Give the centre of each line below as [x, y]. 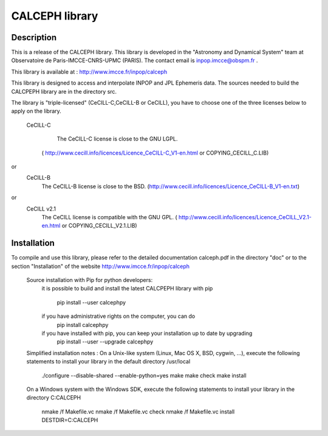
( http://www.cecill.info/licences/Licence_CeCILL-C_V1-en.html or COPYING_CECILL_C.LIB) [155, 153]
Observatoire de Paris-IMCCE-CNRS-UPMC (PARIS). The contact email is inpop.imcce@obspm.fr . [135, 60]
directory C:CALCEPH [54, 398]
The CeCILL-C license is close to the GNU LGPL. [117, 139]
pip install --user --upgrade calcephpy [105, 342]
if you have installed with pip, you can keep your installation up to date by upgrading [147, 333]
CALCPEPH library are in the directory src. [64, 91]
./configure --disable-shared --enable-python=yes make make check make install [144, 375]
